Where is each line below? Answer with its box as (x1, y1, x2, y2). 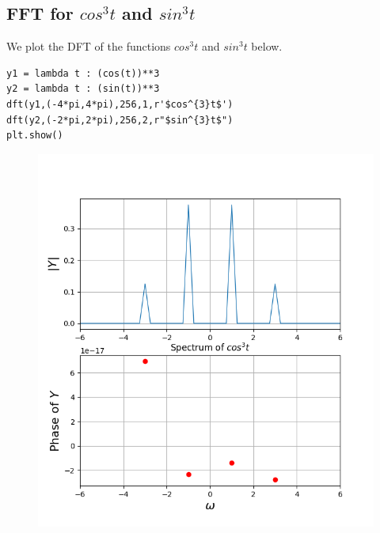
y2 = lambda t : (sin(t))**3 (6, 83, 160, 95)
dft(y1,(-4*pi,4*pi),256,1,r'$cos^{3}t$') (6, 98, 234, 110)
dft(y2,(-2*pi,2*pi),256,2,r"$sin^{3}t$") (6, 114, 234, 126)
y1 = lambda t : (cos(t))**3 (6, 67, 160, 79)
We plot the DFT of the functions (6, 38, 171, 55)
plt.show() (6, 130, 63, 142)
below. (251, 38, 283, 55)
